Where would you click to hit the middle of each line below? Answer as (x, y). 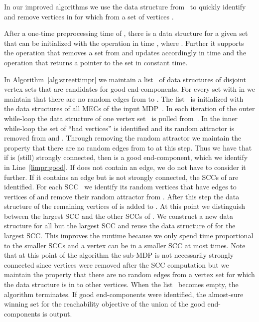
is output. (57, 313)
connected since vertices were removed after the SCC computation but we (117, 264)
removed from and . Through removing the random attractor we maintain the (123, 138)
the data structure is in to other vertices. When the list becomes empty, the (121, 284)
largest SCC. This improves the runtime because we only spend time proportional (129, 236)
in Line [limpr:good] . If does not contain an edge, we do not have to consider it (125, 167)
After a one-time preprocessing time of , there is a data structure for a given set (126, 33)
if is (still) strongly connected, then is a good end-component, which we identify (126, 157)
